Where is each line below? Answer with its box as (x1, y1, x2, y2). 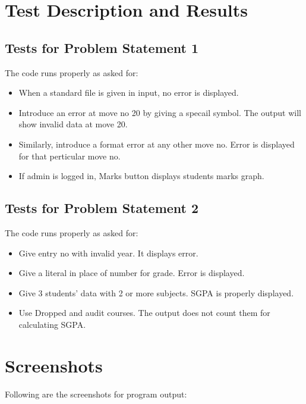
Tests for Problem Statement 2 (5, 199, 199, 217)
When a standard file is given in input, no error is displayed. (18, 86, 239, 99)
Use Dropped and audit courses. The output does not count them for (18, 306, 270, 319)
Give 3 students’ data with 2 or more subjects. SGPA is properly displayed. (18, 286, 294, 299)
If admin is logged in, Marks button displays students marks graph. (18, 170, 264, 182)
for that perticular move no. (18, 149, 121, 162)
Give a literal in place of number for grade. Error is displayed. (18, 267, 245, 279)
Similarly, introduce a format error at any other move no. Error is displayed (18, 137, 295, 150)
